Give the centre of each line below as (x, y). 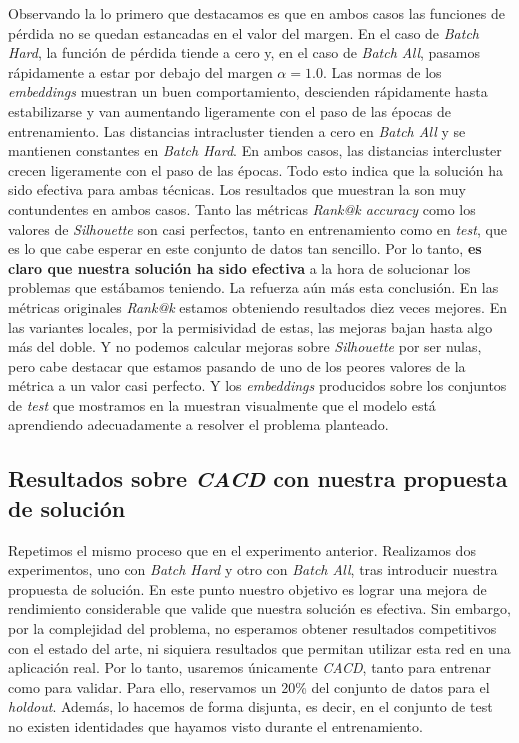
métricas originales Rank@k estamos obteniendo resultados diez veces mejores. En (257, 306)
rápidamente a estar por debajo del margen (140, 71)
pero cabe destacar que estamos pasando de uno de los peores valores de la (237, 365)
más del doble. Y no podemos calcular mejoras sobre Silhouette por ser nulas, (245, 346)
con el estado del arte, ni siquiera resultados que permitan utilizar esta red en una (259, 647)
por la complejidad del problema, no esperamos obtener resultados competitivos (252, 628)
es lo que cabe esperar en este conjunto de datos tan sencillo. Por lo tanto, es (245, 248)
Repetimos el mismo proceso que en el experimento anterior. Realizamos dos (242, 549)
